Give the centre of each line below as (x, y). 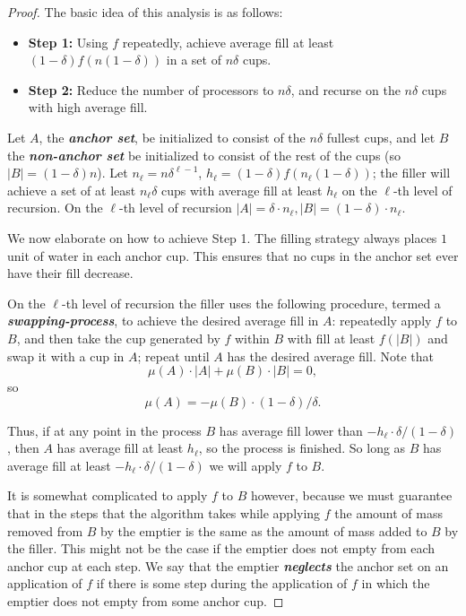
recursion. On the (55, 208)
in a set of (194, 60)
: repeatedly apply (382, 321)
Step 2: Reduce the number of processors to (151, 89)
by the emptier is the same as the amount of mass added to (264, 530)
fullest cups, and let (381, 137)
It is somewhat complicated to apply (108, 495)
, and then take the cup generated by (118, 338)
